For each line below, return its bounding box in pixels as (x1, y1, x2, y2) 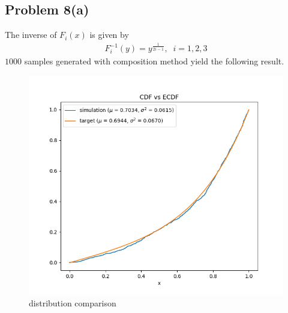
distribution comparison (29, 296, 116, 309)
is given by (89, 28, 129, 41)
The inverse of (5, 28, 57, 41)
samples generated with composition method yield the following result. (24, 55, 284, 67)
